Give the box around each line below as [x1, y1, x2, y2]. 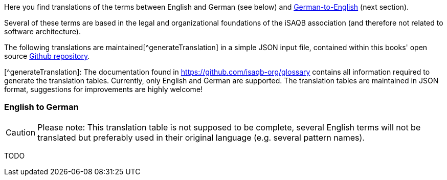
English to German [4, 102, 79, 112]
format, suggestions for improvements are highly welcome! [4, 85, 203, 94]
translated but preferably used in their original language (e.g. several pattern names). [37, 132, 365, 143]
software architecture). [4, 27, 81, 36]
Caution [6, 127, 36, 138]
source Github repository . [4, 52, 90, 60]
